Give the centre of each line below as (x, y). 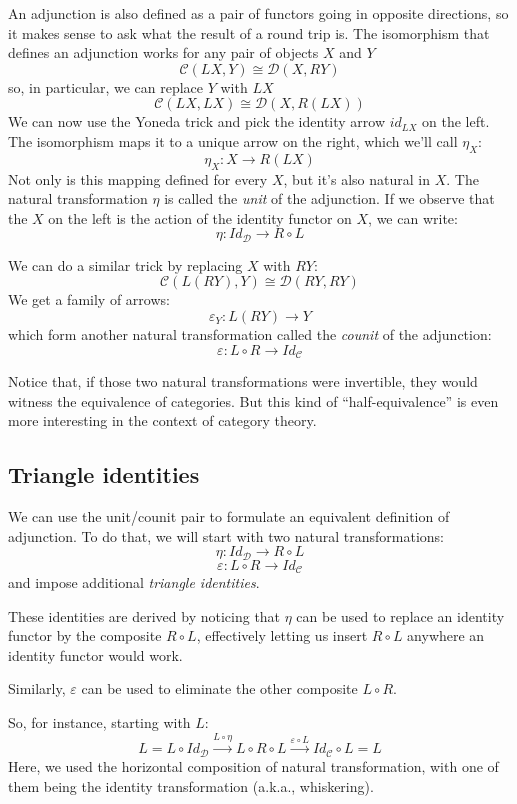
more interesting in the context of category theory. (162, 420)
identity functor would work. (95, 654)
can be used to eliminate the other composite (219, 688)
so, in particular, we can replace (106, 86)
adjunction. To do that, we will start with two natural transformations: (226, 535)
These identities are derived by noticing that (144, 615)
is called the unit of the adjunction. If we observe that (329, 198)
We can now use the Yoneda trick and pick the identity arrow (197, 121)
